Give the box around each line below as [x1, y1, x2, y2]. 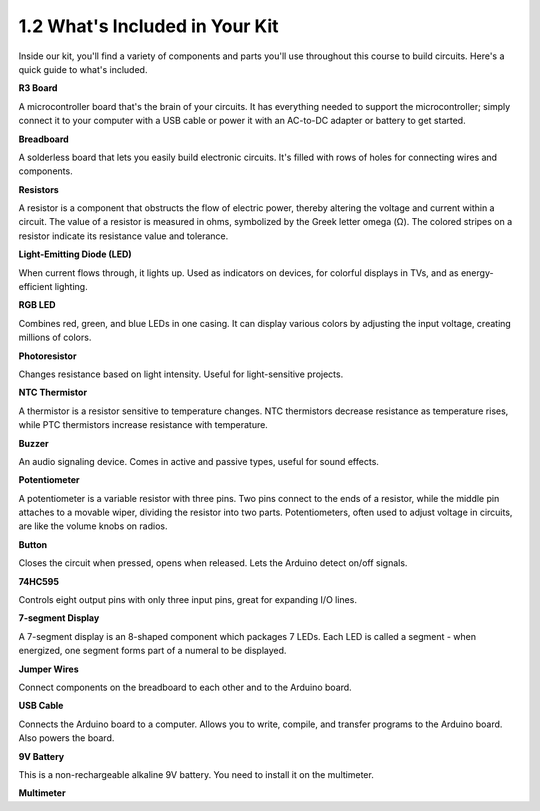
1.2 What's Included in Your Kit [18, 15, 279, 37]
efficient [18, 281, 53, 293]
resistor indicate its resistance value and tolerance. [18, 230, 229, 242]
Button [18, 538, 48, 550]
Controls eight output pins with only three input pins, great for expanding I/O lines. [18, 594, 357, 606]
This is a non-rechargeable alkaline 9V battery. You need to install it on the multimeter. [18, 768, 374, 780]
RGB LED [18, 299, 56, 311]
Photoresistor [18, 350, 77, 362]
